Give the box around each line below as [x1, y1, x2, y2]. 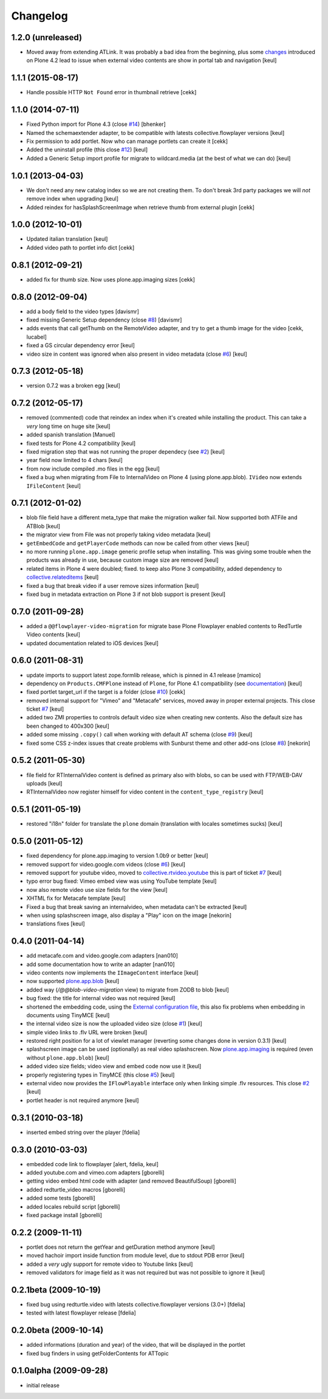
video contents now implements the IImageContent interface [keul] [26, 969, 199, 976]
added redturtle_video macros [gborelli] [26, 1186, 126, 1193]
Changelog [11, 9, 68, 22]
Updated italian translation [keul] [26, 235, 108, 243]
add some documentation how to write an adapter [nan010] [26, 961, 176, 968]
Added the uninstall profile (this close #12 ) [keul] [26, 146, 148, 153]
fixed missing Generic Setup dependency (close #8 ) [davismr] [26, 316, 182, 323]
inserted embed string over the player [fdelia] [26, 1128, 140, 1136]
